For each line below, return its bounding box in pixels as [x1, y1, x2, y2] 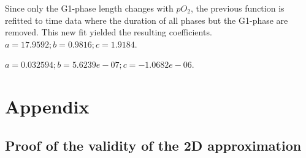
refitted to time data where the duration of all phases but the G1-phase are [5, 13, 288, 26]
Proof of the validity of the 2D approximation [5, 135, 302, 154]
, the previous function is [190, 2, 285, 14]
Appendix [5, 94, 90, 119]
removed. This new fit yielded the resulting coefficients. [5, 26, 212, 38]
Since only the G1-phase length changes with [5, 2, 174, 14]
